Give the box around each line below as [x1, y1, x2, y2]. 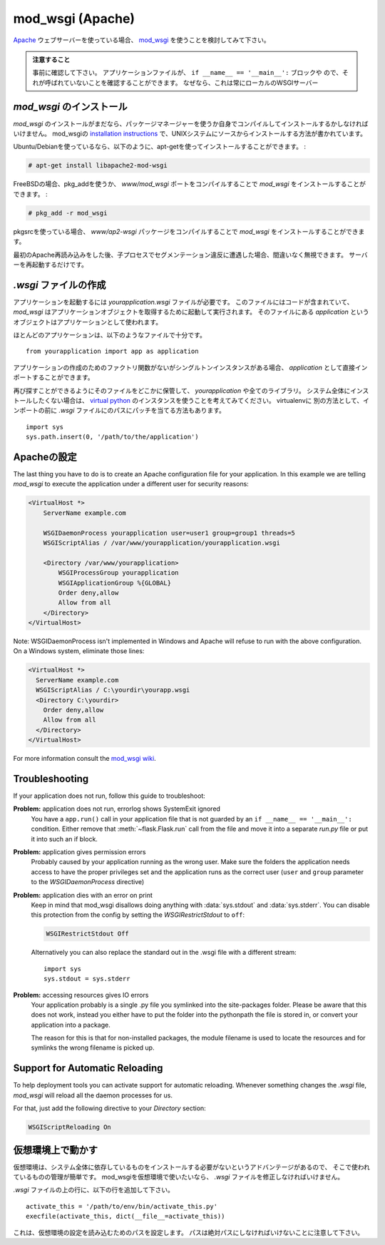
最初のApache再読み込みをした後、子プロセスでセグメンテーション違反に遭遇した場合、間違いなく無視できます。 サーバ [13, 250, 368, 259]
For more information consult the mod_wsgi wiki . [13, 754, 156, 763]
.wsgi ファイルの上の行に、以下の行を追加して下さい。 [13, 1186, 174, 1194]
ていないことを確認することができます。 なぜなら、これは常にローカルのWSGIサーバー [63, 78, 319, 87]
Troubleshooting [13, 772, 89, 784]
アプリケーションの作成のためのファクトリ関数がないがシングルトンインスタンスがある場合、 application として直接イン [13, 363, 368, 372]
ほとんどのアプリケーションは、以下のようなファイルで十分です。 [13, 330, 206, 339]
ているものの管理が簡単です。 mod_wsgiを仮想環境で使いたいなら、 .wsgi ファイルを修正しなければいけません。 [13, 1173, 344, 1182]
